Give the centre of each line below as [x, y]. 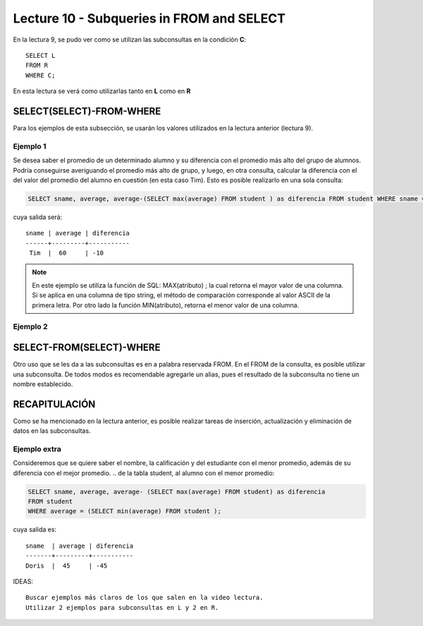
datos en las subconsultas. [52, 431]
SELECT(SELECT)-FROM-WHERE [87, 111]
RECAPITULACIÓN [54, 404]
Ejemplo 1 [30, 146]
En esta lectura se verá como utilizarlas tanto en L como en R [102, 91]
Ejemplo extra [37, 449]
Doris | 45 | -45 [67, 565]
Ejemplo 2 [31, 326]
